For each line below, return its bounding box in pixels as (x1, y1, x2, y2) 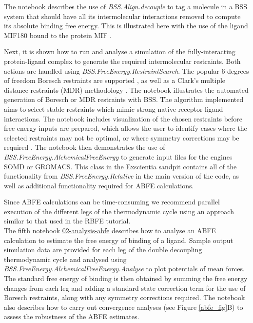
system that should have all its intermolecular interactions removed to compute (4, 11, 241, 21)
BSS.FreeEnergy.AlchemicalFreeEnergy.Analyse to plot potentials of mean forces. (4, 263, 245, 274)
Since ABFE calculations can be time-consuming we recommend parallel (4, 197, 220, 207)
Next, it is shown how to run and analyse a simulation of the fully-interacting (4, 46, 235, 57)
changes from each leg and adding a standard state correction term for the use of (4, 283, 246, 293)
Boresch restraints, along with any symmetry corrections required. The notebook (4, 292, 245, 303)
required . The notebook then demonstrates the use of (4, 142, 165, 152)
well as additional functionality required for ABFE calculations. (4, 180, 194, 190)
